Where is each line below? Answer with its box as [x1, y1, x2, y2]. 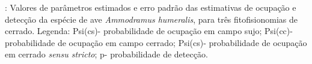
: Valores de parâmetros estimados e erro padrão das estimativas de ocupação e [5, 1, 296, 13]
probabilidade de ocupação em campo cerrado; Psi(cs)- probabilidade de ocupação [5, 36, 307, 48]
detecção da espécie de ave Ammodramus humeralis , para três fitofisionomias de [5, 13, 298, 25]
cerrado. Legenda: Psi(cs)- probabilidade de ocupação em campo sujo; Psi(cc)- [5, 25, 293, 37]
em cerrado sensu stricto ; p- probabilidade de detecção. [5, 48, 208, 60]
